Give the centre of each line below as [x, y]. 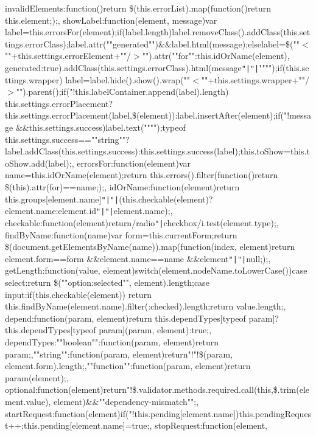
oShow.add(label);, [40, 163]
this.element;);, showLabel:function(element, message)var [111, 20]
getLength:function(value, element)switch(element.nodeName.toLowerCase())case [156, 270]
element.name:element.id [51, 211]
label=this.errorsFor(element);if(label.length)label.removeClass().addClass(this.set [158, 32]
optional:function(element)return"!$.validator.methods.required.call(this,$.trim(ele [157, 389]
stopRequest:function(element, [211, 425]
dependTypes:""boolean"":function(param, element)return [112, 341]
